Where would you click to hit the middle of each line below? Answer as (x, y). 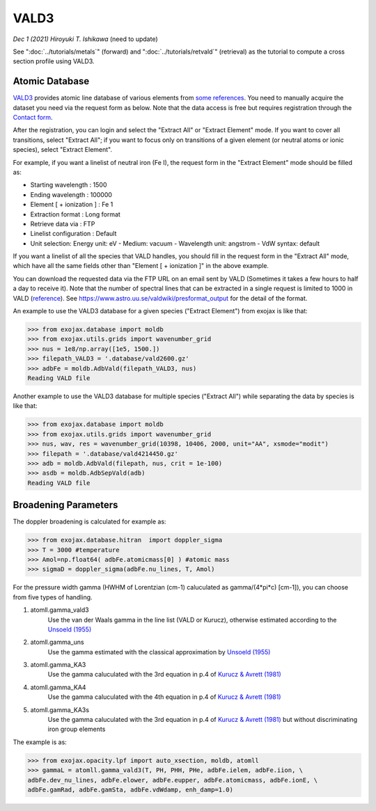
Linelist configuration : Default (73, 234)
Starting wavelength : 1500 (69, 185)
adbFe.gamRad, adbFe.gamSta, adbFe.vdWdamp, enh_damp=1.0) (130, 789)
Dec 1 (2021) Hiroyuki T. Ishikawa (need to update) (85, 39)
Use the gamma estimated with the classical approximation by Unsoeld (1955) (159, 652)
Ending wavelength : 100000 (71, 194)
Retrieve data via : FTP (63, 223)
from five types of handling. (53, 597)
